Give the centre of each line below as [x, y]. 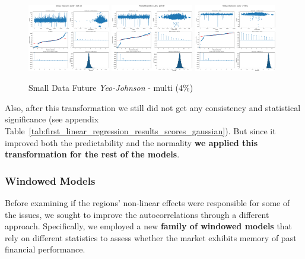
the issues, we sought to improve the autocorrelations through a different [137, 214]
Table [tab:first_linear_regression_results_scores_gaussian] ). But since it [140, 131]
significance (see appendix [52, 119]
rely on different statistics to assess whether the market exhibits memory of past [151, 237]
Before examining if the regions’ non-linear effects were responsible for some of [147, 203]
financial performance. [45, 249]
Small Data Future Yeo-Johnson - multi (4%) [111, 88]
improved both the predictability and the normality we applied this [131, 142]
